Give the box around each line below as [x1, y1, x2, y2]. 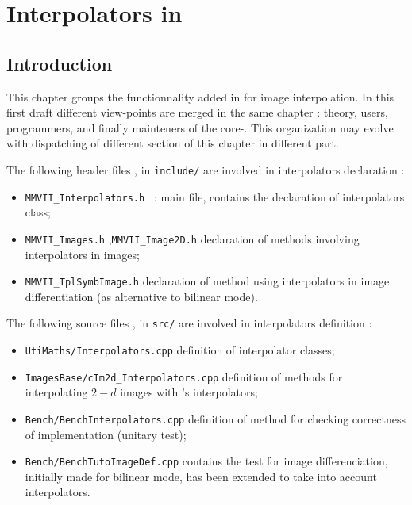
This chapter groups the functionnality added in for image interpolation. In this [6, 88, 395, 105]
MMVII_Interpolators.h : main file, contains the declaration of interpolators [25, 188, 405, 205]
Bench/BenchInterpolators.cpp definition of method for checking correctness [25, 410, 406, 427]
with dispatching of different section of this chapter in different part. [6, 135, 339, 151]
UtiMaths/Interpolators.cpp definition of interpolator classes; [25, 342, 335, 358]
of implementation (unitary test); [25, 426, 187, 442]
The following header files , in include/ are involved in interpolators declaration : [6, 161, 405, 178]
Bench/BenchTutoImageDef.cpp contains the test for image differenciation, [25, 453, 388, 469]
